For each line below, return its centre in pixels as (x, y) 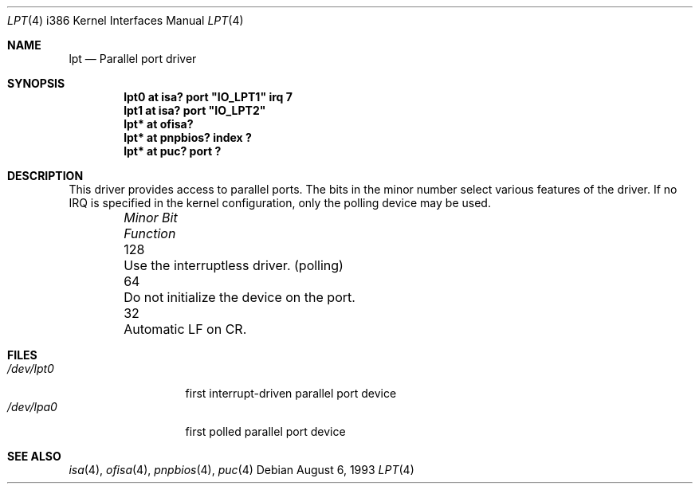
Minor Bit (151, 218)
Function (150, 233)
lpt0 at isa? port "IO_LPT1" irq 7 (208, 97)
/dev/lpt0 (31, 368)
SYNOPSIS (36, 83)
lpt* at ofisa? (159, 124)
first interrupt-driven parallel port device (291, 393)
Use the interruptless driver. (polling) (234, 265)
